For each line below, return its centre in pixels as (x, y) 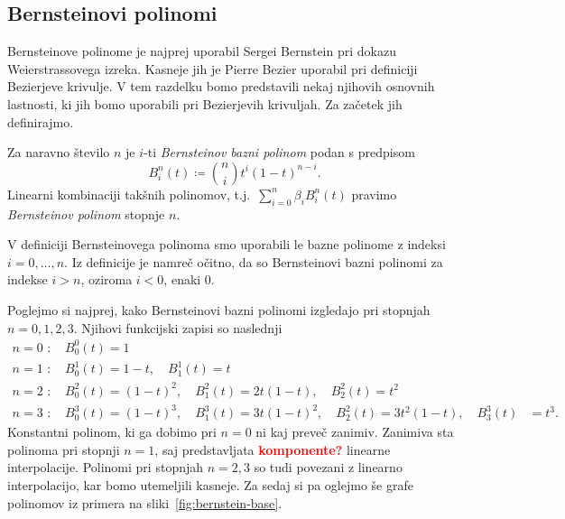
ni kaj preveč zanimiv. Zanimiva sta (355, 432)
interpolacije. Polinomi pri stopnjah (106, 467)
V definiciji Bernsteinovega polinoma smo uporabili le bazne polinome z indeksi (227, 244)
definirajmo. (41, 121)
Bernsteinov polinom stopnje (86, 213)
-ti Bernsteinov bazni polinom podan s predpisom (279, 152)
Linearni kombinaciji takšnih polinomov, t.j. (129, 194)
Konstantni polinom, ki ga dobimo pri (112, 432)
